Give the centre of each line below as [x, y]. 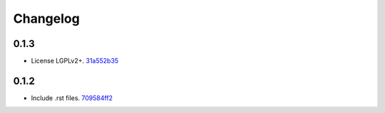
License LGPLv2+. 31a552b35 [75, 61]
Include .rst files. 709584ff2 [72, 98]
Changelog [46, 18]
